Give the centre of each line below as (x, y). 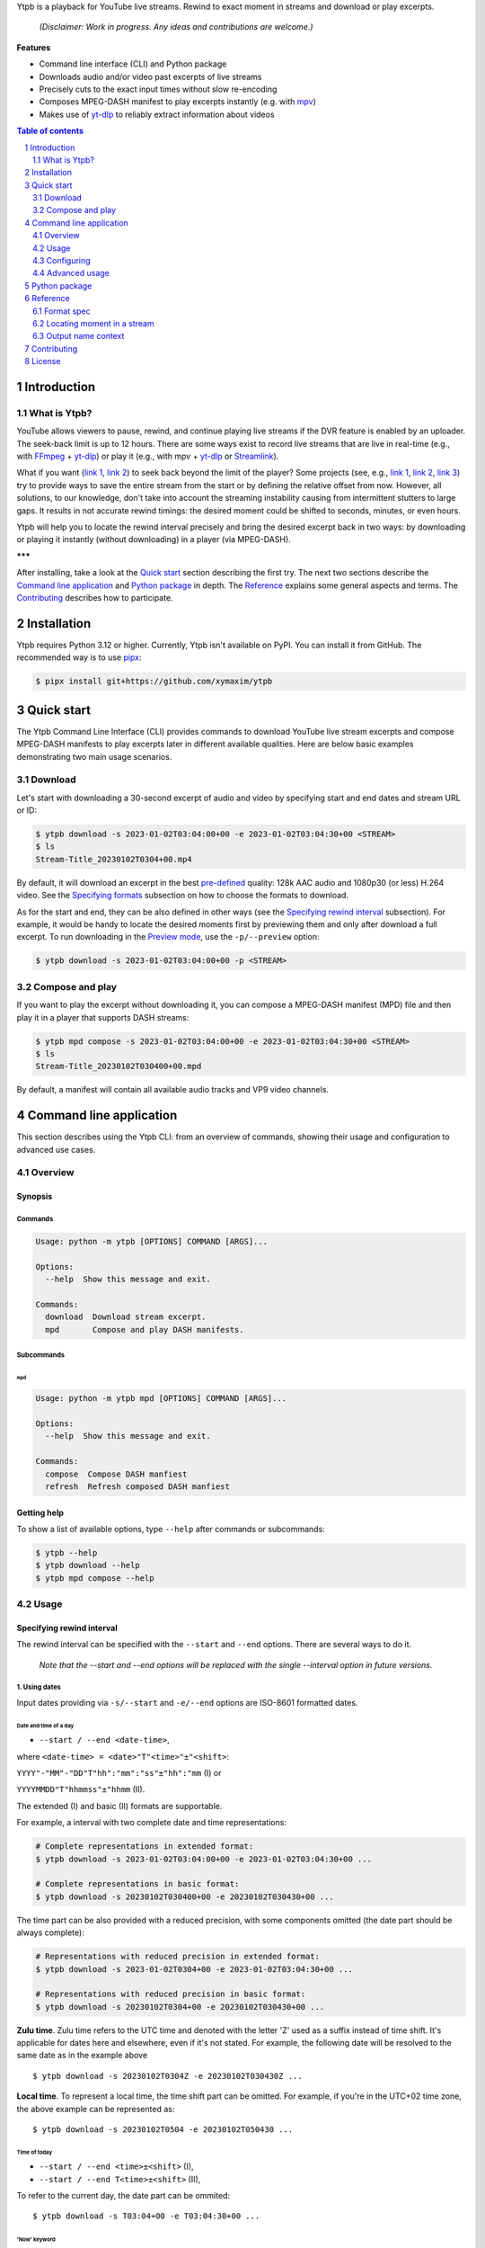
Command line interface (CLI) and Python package (133, 64)
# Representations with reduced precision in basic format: (171, 1994)
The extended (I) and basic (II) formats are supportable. (119, 1806)
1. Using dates (39, 1687)
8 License (43, 361)
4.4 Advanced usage (71, 273)
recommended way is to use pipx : (79, 657)
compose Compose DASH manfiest (116, 1474)
